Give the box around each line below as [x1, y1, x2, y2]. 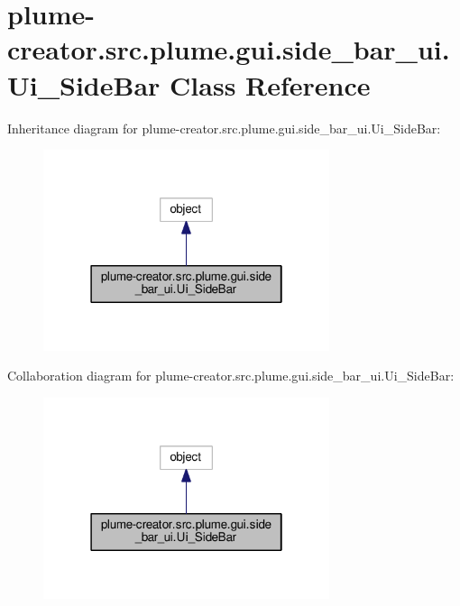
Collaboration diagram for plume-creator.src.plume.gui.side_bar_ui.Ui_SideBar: [7, 366, 455, 385]
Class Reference [170, 66, 371, 103]
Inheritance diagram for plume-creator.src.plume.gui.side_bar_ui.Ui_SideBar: [7, 118, 441, 137]
